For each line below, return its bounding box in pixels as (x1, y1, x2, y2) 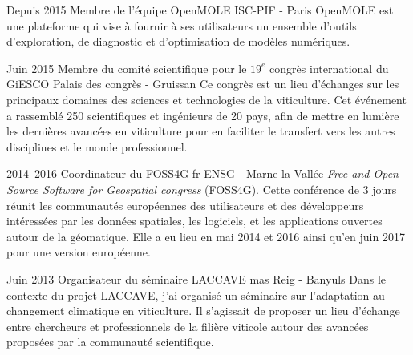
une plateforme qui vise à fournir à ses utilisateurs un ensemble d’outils (6, 17, 357, 34)
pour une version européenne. (6, 244, 151, 260)
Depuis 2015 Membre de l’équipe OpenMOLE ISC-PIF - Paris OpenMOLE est (6, 2, 394, 18)
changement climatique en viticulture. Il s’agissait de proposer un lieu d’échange (6, 302, 400, 319)
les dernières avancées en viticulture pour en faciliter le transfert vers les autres (6, 123, 395, 139)
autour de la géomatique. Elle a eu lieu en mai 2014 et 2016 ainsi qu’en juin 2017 (6, 228, 405, 244)
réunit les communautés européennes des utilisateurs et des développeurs (6, 196, 364, 213)
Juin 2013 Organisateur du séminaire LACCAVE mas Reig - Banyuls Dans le (6, 270, 387, 287)
